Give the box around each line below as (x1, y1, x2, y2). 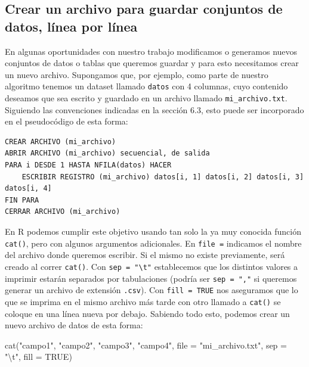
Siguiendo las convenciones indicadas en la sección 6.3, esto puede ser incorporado (5, 103, 304, 116)
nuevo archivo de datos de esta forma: (5, 319, 143, 331)
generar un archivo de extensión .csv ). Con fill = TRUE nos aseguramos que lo (5, 284, 298, 296)
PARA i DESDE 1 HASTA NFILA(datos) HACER (5, 161, 172, 170)
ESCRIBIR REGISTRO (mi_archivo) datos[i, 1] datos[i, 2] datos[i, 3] (21, 172, 304, 181)
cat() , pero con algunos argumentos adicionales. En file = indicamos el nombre (5, 237, 302, 249)
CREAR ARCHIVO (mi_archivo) (5, 137, 116, 146)
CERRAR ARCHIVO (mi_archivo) (5, 207, 120, 216)
